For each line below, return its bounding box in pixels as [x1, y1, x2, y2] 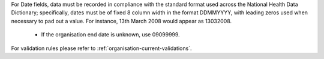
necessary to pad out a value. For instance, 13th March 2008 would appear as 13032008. [11, 17, 232, 24]
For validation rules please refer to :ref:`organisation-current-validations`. [11, 45, 192, 52]
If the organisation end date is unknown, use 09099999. [41, 31, 180, 38]
